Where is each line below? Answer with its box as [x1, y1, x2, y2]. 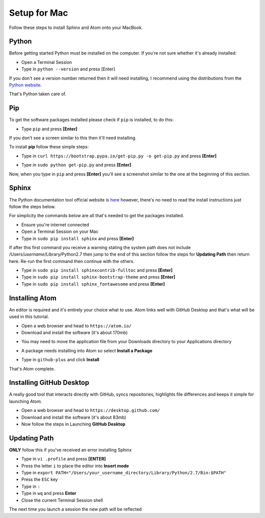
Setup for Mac [9, 7, 68, 18]
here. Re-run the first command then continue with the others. [9, 258, 135, 264]
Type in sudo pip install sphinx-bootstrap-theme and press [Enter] [21, 274, 175, 280]
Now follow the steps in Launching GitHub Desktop [21, 421, 126, 427]
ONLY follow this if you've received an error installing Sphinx [9, 447, 132, 453]
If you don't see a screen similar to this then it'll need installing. [9, 135, 137, 141]
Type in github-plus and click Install [21, 357, 100, 363]
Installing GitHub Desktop [9, 378, 89, 387]
